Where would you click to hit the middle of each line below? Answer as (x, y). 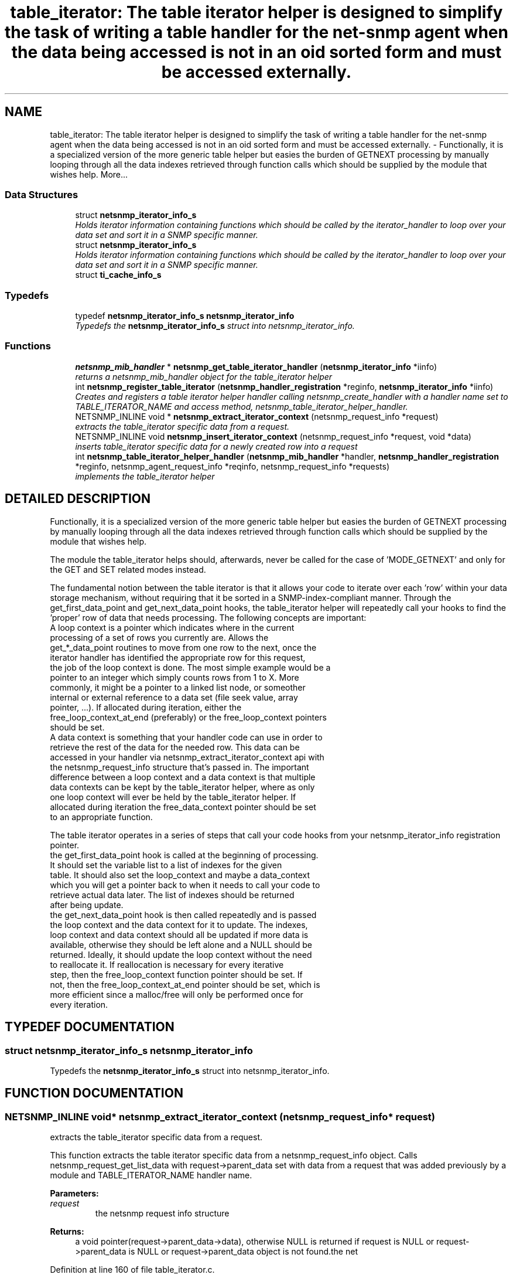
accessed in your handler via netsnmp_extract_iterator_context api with (187, 757)
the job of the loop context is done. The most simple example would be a (190, 667)
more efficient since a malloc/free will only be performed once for (177, 994)
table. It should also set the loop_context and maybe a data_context (180, 875)
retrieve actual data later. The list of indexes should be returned (172, 895)
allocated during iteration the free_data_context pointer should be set (183, 807)
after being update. (87, 905)
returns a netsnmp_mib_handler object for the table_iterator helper (204, 376)
